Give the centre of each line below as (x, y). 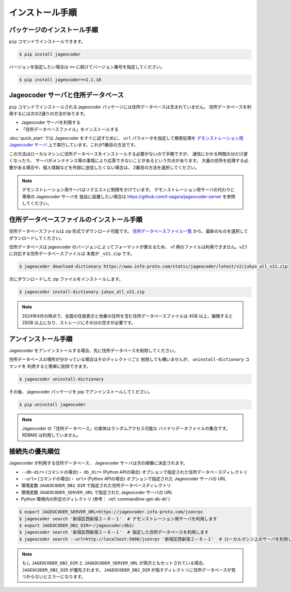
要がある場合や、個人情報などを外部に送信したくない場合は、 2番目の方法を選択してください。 (104, 167)
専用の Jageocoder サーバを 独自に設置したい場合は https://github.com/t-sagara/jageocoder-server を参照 (129, 196)
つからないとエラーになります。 (54, 576)
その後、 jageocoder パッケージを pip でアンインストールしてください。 (81, 392)
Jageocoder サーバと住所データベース (66, 95)
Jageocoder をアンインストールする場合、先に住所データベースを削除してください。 (93, 350)
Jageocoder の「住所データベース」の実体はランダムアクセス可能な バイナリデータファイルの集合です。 (126, 429)
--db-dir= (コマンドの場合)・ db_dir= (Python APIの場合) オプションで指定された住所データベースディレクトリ (134, 472)
